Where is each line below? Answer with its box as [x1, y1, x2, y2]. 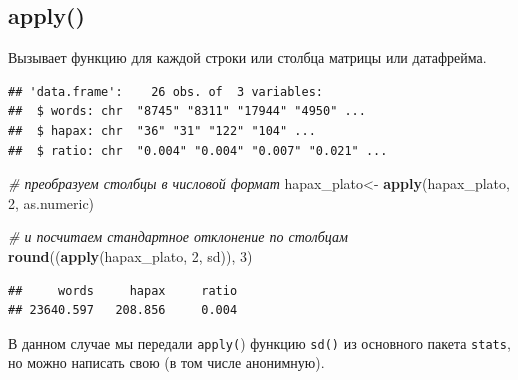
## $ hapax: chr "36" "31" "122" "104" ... [8, 123, 316, 138]
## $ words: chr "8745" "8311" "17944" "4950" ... [8, 104, 366, 119]
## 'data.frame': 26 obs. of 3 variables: [8, 84, 323, 99]
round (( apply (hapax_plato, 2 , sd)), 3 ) [8, 245, 253, 266]
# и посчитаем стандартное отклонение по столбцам [8, 226, 348, 247]
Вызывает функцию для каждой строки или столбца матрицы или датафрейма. [8, 47, 487, 68]
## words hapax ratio [8, 283, 238, 298]
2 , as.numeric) [8, 192, 95, 213]
